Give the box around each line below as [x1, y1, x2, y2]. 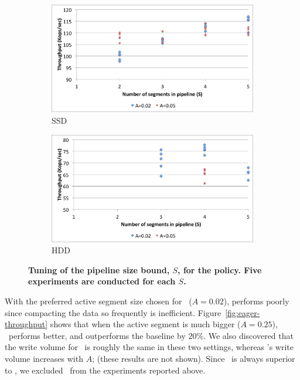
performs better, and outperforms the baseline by [8, 329, 186, 341]
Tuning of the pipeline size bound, [28, 263, 170, 276]
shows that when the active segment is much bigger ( [50, 318, 241, 330]
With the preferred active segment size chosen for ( [5, 295, 192, 307]
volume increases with [5, 352, 83, 365]
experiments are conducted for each [28, 275, 176, 287]
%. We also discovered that [196, 329, 294, 341]
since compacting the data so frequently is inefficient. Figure [5, 306, 221, 318]
